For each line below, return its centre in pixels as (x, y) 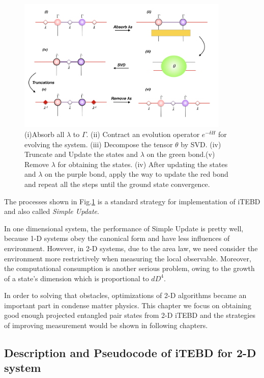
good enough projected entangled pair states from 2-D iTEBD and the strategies (130, 315)
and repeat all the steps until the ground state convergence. (117, 184)
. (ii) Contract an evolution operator (143, 134)
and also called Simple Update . (52, 211)
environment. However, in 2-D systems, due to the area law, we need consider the (131, 248)
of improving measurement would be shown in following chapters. (106, 325)
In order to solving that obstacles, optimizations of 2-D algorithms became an (125, 295)
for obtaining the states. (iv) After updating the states (143, 164)
